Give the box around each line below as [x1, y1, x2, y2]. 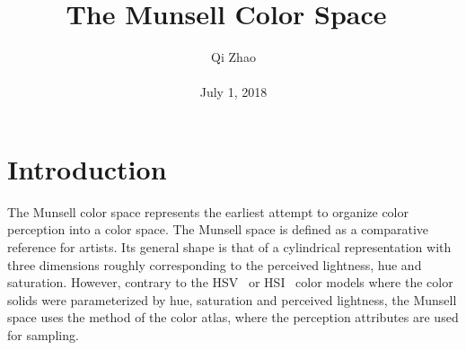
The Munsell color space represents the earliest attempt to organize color [7, 202, 409, 221]
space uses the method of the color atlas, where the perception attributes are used [7, 308, 459, 327]
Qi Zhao [211, 48, 256, 66]
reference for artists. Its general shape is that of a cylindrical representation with [7, 238, 452, 257]
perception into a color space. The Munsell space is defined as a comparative [7, 220, 429, 239]
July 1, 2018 [199, 83, 268, 101]
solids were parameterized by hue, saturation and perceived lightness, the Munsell [7, 290, 457, 309]
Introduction [7, 150, 167, 187]
